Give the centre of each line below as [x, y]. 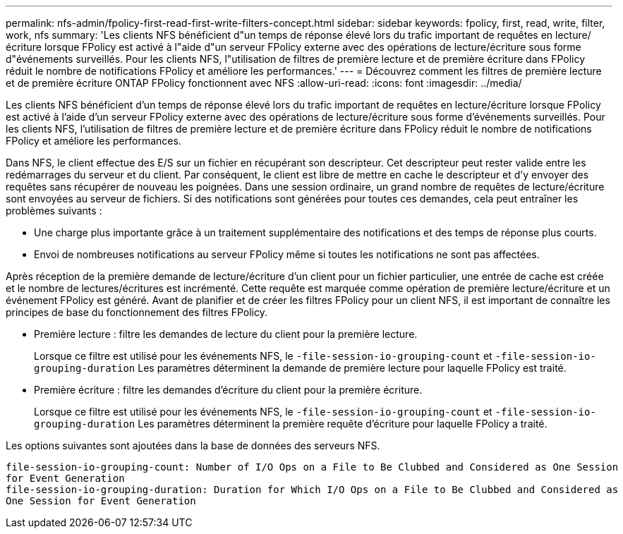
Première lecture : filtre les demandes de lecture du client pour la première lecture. [226, 334]
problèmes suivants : [54, 211]
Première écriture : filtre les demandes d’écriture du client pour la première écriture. [228, 390]
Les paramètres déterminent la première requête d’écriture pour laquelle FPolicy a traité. [343, 424]
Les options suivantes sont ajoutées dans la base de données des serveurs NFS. [193, 445]
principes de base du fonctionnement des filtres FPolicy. [137, 312]
